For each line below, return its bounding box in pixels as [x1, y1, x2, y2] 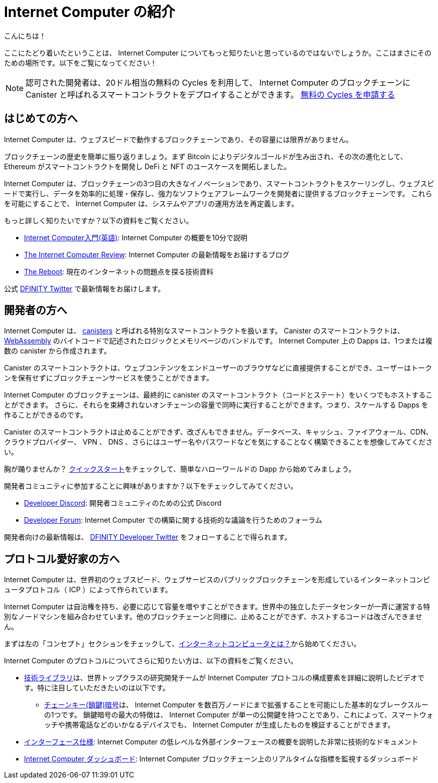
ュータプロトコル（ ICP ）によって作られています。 [4, 585, 172, 594]
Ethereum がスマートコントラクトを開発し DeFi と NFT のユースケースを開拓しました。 [4, 162, 291, 171]
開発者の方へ [4, 304, 67, 317]
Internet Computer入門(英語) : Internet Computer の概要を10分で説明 [24, 233, 248, 242]
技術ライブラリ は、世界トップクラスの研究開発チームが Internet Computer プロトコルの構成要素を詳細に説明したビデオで [24, 673, 424, 682]
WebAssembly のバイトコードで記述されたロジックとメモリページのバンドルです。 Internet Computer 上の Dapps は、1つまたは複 [4, 336, 432, 345]
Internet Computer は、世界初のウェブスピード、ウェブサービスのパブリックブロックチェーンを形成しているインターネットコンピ [4, 575, 430, 584]
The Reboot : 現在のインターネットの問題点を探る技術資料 [24, 267, 214, 276]
